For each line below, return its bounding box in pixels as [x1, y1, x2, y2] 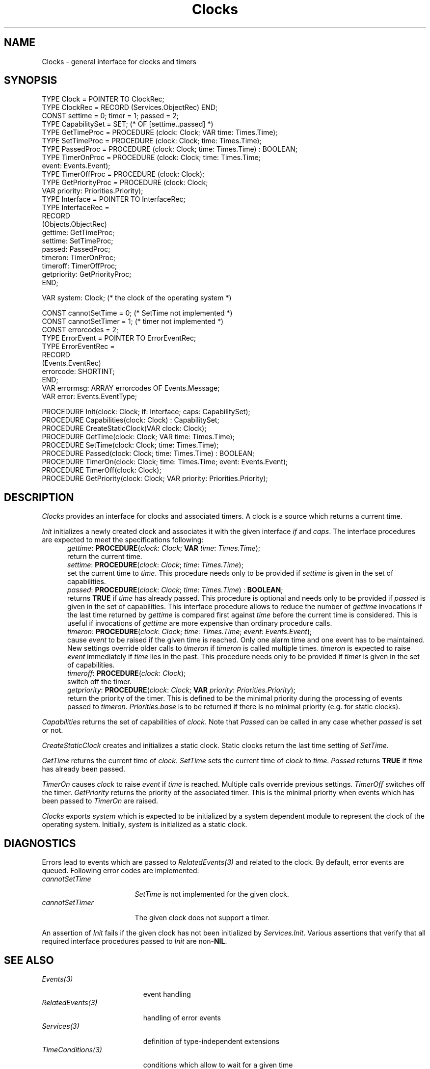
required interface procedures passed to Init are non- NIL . [42, 937, 227, 946]
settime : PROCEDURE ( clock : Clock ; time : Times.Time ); [67, 561, 243, 569]
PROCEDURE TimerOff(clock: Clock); [42, 466, 161, 475]
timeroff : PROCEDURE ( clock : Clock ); [67, 669, 186, 678]
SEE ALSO [4, 954, 54, 966]
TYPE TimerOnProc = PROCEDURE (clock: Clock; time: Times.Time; [42, 153, 261, 162]
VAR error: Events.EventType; [42, 392, 137, 401]
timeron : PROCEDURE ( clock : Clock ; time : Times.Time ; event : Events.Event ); [67, 627, 312, 636]
